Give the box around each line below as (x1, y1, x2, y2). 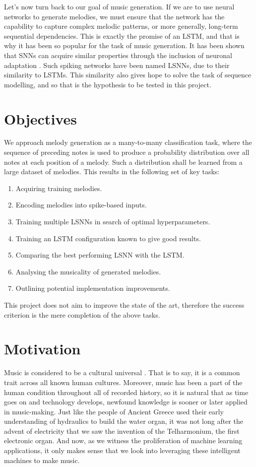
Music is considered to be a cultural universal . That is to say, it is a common (4, 367, 240, 378)
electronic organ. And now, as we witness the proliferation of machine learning (4, 435, 243, 446)
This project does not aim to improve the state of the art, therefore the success (4, 300, 245, 310)
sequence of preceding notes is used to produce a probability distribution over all (4, 147, 250, 157)
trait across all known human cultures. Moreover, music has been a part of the (4, 377, 243, 387)
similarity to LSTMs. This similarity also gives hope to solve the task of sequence (4, 69, 252, 80)
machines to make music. (4, 455, 80, 465)
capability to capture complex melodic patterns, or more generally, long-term (4, 21, 238, 31)
